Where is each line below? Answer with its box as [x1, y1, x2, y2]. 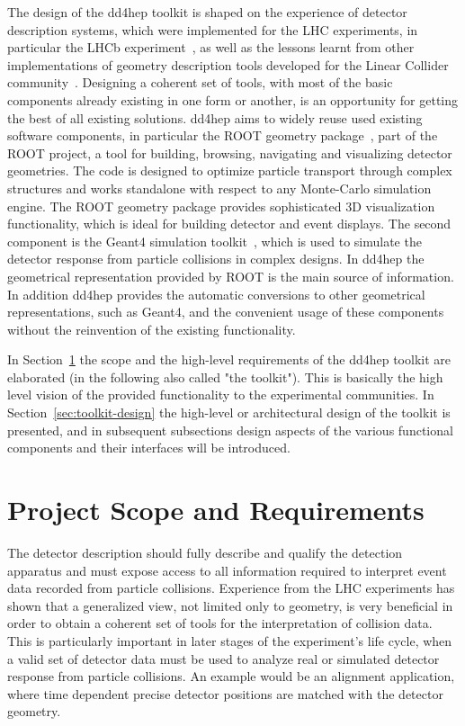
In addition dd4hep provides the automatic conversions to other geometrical [7, 284, 425, 303]
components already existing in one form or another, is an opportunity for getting [7, 90, 459, 109]
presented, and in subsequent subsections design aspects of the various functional [7, 420, 453, 439]
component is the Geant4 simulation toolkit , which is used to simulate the [7, 231, 422, 250]
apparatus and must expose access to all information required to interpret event [7, 560, 447, 579]
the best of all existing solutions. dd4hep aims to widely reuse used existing [7, 108, 423, 127]
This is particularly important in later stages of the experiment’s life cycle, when [7, 631, 452, 650]
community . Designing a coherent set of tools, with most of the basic [7, 73, 393, 92]
